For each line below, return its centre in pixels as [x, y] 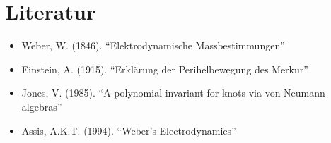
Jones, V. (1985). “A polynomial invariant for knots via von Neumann [173, 93]
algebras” [42, 106]
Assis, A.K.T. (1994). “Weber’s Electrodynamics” [129, 130]
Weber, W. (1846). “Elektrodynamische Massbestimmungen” [153, 45]
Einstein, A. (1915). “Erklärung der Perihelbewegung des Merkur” [165, 69]
